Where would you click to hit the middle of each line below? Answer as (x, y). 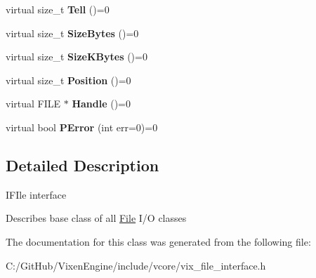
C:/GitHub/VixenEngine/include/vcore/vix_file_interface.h (136, 265)
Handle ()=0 (101, 104)
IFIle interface (36, 194)
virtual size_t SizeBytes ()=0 (72, 33)
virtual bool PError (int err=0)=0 (82, 127)
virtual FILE (33, 104)
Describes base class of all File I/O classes (96, 218)
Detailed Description (83, 165)
